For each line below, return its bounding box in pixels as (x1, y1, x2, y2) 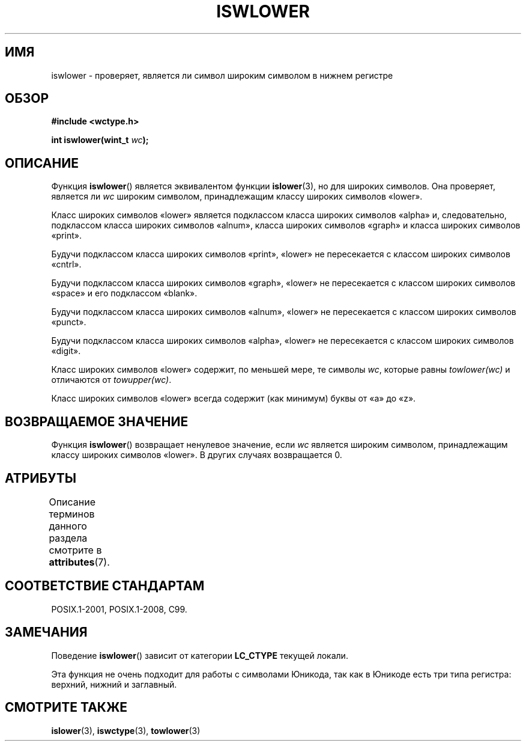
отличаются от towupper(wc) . (51, 375, 172, 385)
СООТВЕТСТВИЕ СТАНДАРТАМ (5, 578, 205, 594)
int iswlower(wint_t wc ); (51, 135, 149, 145)
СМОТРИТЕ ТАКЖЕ (5, 700, 128, 715)
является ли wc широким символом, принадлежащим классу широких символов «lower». (51, 191, 423, 202)
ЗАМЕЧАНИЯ (5, 625, 88, 640)
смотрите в (49, 543, 102, 556)
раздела (49, 531, 88, 544)
